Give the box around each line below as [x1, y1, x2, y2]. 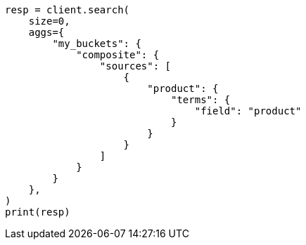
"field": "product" [194, 105, 302, 117]
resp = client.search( [5, 4, 130, 15]
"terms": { [171, 94, 231, 105]
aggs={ [28, 27, 65, 38]
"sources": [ [99, 60, 172, 72]
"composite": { [76, 49, 160, 60]
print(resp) [5, 206, 70, 218]
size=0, [28, 15, 70, 27]
